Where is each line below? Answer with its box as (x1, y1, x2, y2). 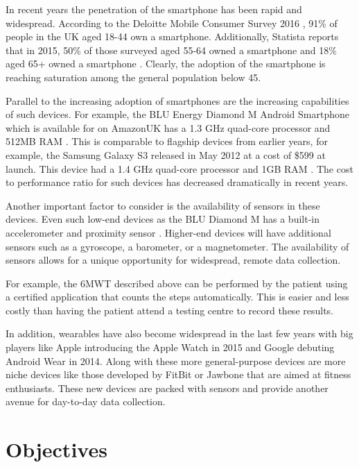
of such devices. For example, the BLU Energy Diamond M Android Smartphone (6, 107, 349, 121)
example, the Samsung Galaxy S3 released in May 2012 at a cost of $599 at (6, 147, 326, 162)
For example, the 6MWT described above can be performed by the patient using (6, 275, 348, 290)
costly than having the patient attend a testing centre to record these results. (6, 303, 334, 317)
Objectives (6, 435, 107, 464)
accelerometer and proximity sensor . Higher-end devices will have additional (6, 225, 331, 239)
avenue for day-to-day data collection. (6, 394, 166, 409)
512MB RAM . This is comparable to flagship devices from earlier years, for (6, 134, 328, 148)
